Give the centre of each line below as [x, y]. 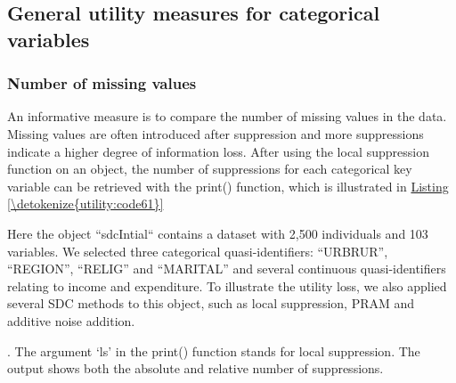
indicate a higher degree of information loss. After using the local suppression [218, 151]
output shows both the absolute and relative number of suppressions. [195, 368]
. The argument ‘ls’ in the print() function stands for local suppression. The [214, 350]
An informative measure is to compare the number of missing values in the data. [227, 116]
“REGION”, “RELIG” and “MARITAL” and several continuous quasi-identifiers [227, 269]
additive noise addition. [71, 320]
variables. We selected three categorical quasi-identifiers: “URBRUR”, [198, 251]
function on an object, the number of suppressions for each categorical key [210, 169]
